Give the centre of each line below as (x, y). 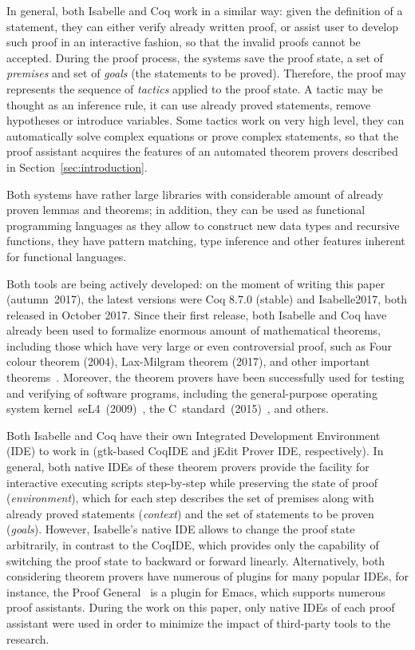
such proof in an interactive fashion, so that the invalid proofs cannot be (184, 42)
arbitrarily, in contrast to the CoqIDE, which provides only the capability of (193, 545)
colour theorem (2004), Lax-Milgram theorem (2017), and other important (188, 361)
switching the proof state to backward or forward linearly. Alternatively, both (196, 560)
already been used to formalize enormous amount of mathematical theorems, (194, 330)
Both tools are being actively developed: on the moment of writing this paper (196, 283)
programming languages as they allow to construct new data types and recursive (203, 225)
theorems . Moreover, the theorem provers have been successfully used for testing (206, 377)
